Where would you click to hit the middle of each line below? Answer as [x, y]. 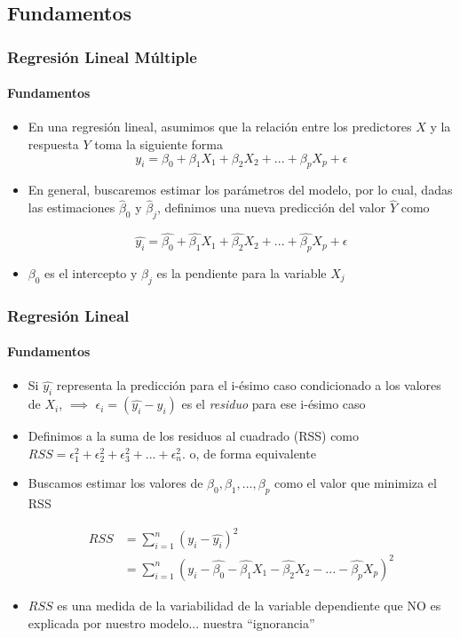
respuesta [53, 144]
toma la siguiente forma [159, 144]
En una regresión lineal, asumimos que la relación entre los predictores [220, 127]
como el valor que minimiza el [356, 483]
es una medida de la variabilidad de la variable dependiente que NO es [249, 605]
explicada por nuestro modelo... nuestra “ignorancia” [171, 622]
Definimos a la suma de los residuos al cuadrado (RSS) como [194, 436]
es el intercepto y [91, 273]
